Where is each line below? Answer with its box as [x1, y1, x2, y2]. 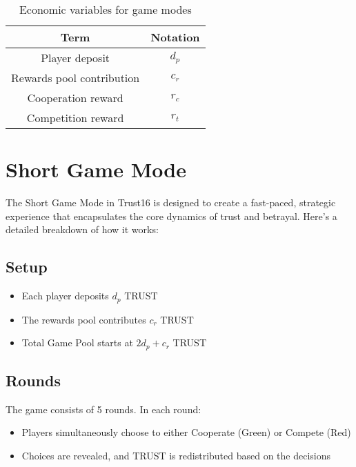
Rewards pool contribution [11, 70, 140, 86]
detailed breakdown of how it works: [6, 222, 159, 237]
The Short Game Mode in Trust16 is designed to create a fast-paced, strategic [6, 195, 336, 210]
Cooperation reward [27, 90, 123, 106]
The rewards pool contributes [21, 312, 146, 326]
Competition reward [26, 110, 124, 126]
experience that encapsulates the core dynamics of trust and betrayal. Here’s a [6, 208, 337, 223]
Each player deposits [21, 288, 109, 303]
